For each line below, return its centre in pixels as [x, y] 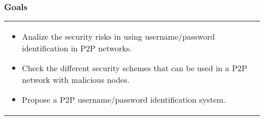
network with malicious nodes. [76, 80]
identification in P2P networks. [77, 48]
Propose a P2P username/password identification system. [124, 100]
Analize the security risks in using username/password [119, 37]
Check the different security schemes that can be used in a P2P [135, 68]
